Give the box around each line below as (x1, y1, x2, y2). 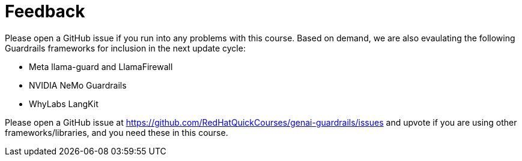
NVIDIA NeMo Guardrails (29, 80, 127, 90)
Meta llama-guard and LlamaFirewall (29, 61, 173, 72)
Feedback (5, 1, 85, 22)
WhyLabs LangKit (29, 98, 99, 109)
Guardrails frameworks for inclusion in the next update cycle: (5, 42, 246, 53)
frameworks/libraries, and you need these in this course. (5, 127, 228, 138)
